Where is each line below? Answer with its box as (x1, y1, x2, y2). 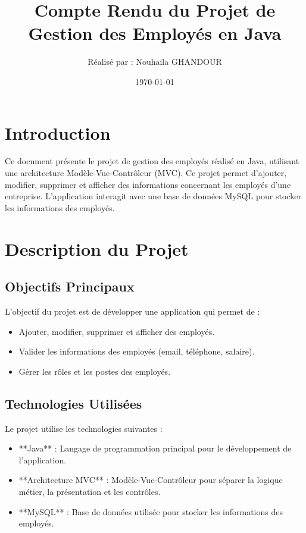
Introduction (5, 120, 111, 145)
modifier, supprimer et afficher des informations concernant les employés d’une (5, 178, 291, 190)
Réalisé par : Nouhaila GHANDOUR (88, 55, 222, 68)
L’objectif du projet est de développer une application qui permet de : (5, 305, 260, 317)
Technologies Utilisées (5, 394, 142, 412)
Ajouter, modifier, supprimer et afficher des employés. (18, 325, 215, 337)
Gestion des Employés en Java (28, 21, 282, 45)
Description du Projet (5, 236, 189, 261)
